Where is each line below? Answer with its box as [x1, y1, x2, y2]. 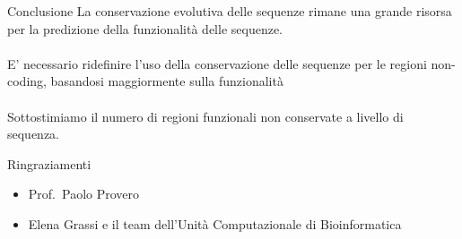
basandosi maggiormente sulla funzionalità [50, 72, 283, 90]
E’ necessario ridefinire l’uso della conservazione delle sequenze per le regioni [7, 54, 427, 73]
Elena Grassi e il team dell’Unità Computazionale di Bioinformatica [28, 214, 402, 233]
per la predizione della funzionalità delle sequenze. [7, 19, 283, 38]
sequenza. [7, 124, 60, 143]
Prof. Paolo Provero [28, 184, 140, 203]
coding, [7, 72, 47, 90]
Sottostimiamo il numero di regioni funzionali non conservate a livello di [7, 107, 404, 125]
